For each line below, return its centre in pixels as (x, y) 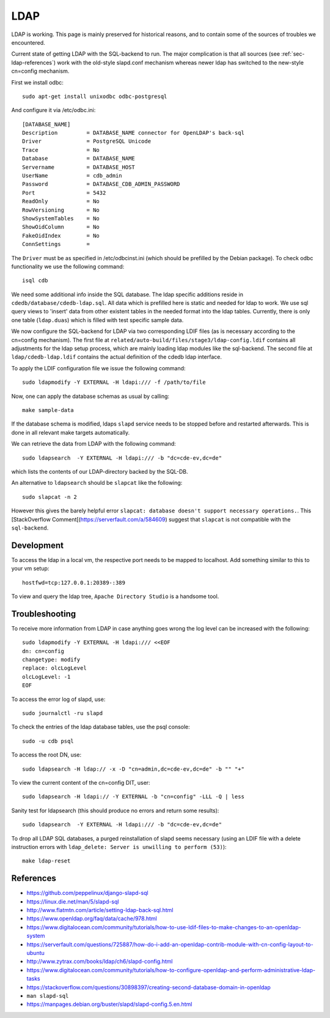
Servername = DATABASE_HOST (79, 167)
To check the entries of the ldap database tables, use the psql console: (101, 727)
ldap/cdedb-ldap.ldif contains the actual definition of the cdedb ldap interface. (117, 357)
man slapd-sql (48, 996)
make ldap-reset (46, 861)
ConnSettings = (56, 244)
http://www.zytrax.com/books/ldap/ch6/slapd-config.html (100, 962)
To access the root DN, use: (46, 755)
